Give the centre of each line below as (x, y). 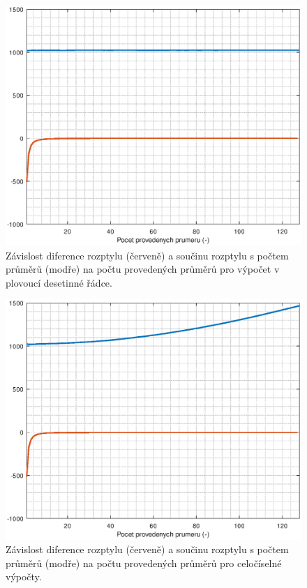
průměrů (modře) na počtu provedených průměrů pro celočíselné (144, 563)
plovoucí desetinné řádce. (59, 282)
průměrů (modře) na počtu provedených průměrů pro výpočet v (143, 269)
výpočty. (24, 576)
